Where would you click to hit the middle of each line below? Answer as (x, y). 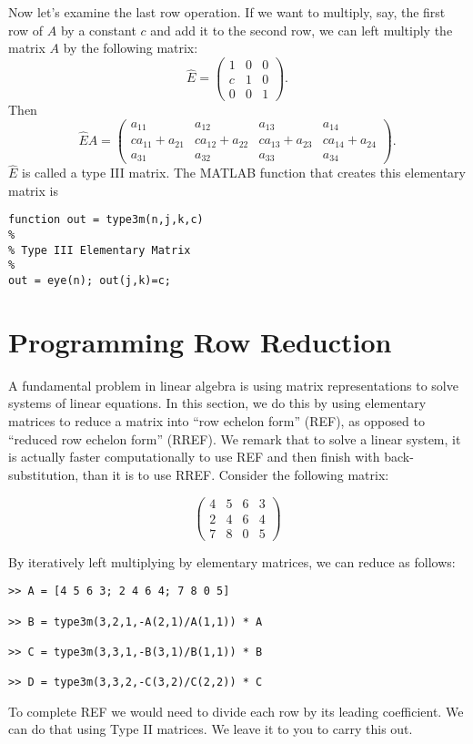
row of (26, 30)
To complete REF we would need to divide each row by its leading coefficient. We (236, 711)
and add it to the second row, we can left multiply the (302, 30)
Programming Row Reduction (200, 341)
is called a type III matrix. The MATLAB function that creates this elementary (244, 173)
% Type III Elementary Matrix (100, 250)
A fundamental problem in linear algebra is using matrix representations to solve (233, 385)
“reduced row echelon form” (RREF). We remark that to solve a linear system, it (235, 438)
